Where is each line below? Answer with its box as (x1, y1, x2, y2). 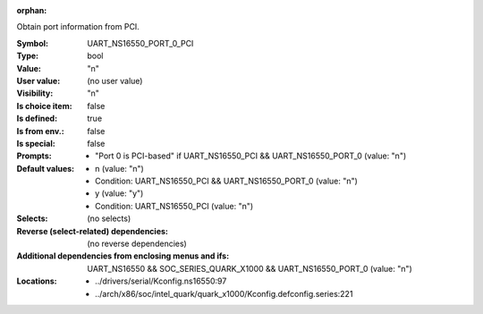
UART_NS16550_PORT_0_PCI (87, 38, 194, 48)
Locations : (16, 276, 57, 286)
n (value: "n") (95, 163, 145, 174)
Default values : (16, 163, 75, 174)
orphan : (16, 5, 47, 15)
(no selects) (87, 213, 131, 224)
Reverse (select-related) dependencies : (16, 225, 169, 236)
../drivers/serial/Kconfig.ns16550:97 (95, 276, 227, 286)
